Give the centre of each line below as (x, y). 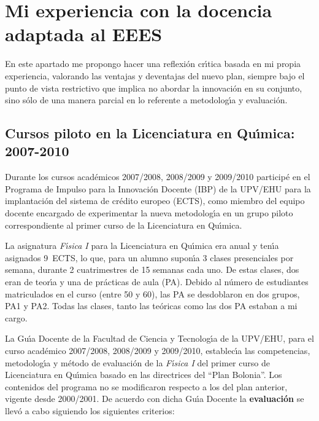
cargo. (16, 317)
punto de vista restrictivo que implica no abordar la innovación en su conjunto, (154, 88)
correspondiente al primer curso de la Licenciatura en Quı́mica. (124, 225)
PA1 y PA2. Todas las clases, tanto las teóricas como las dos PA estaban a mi (151, 306)
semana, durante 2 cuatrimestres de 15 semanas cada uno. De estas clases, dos (152, 270)
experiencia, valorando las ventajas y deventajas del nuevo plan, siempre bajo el (155, 75)
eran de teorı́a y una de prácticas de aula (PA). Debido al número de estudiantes (157, 282)
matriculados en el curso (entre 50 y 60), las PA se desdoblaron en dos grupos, (152, 293)
